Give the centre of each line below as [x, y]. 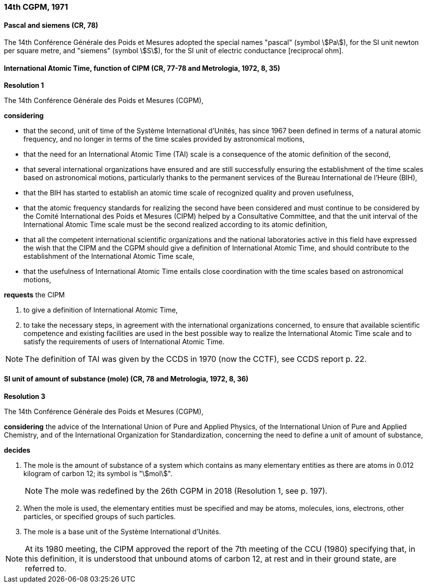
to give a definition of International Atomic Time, [101, 310]
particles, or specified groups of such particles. [100, 516]
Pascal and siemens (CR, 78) [51, 25]
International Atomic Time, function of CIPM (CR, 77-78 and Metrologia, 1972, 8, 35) [142, 68]
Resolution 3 [25, 396]
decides [17, 450]
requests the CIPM [34, 295]
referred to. [46, 568]
